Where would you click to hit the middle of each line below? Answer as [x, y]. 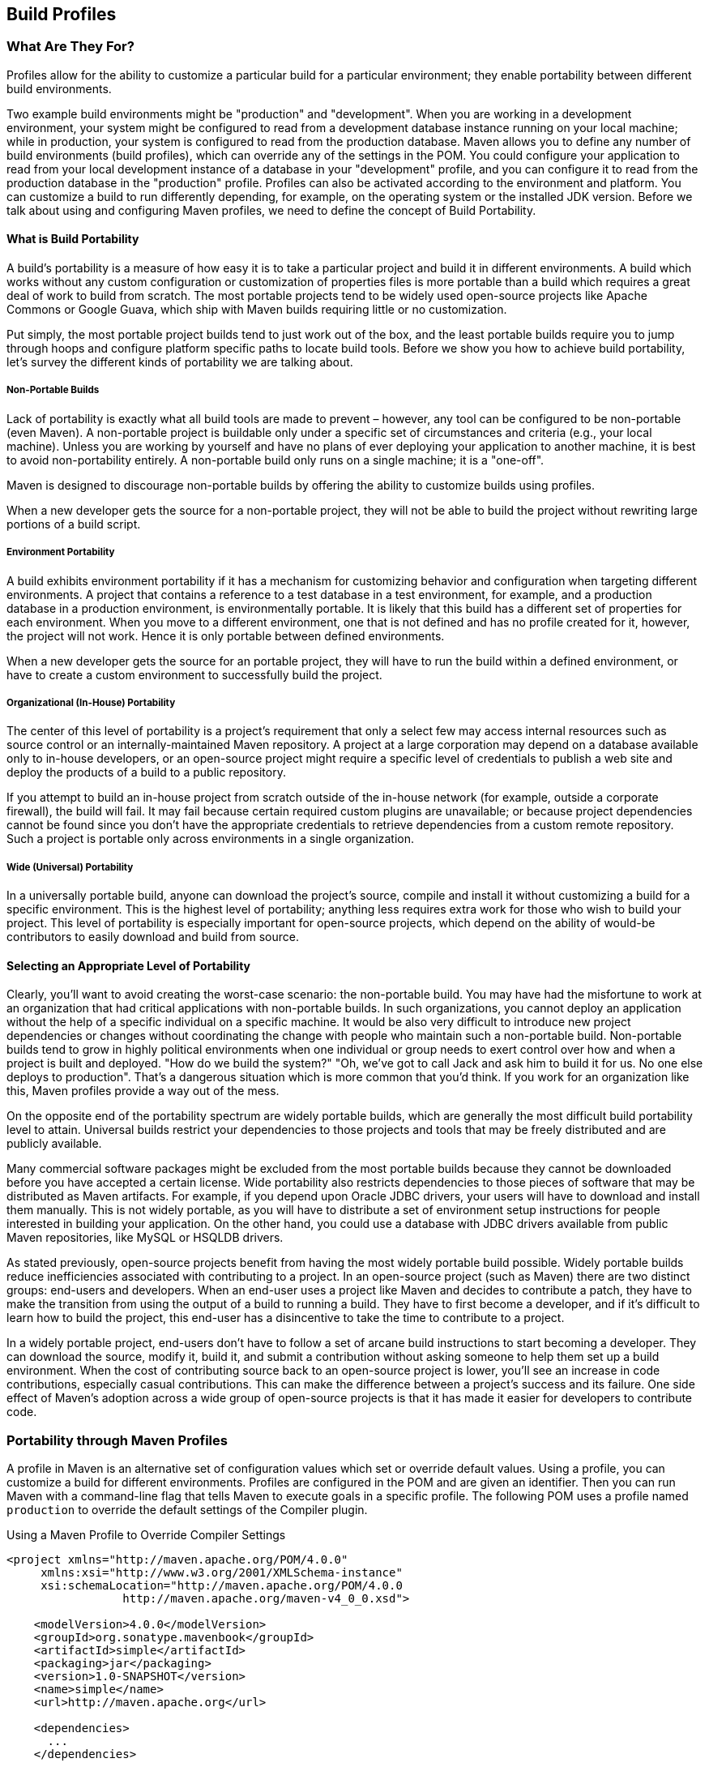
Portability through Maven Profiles [117, 1440]
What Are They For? [70, 47]
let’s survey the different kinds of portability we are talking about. [180, 362]
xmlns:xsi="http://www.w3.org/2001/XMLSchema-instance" [222, 1573]
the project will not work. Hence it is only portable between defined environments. [226, 635]
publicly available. [54, 1144]
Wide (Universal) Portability [70, 867]
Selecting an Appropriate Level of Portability [129, 965]
